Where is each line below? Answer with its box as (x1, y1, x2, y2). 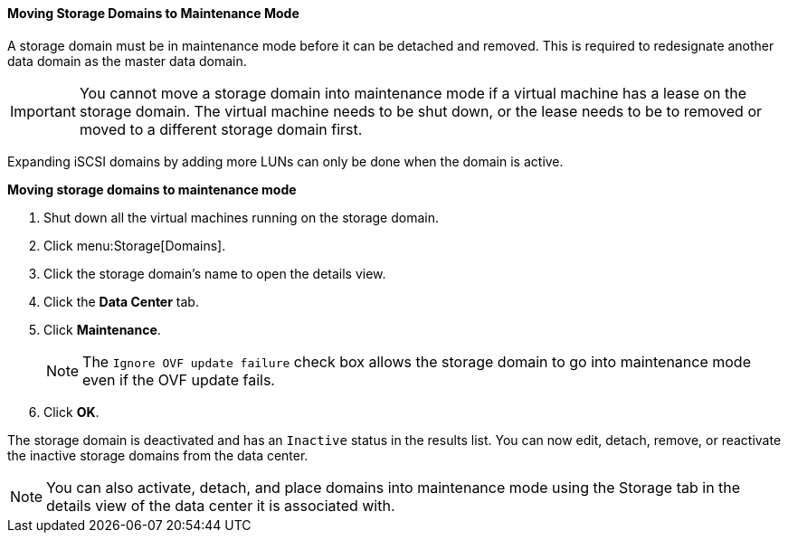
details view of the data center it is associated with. (46, 496, 395, 515)
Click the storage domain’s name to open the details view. (43, 265, 386, 281)
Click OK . (43, 403, 100, 420)
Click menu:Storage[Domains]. (43, 237, 226, 253)
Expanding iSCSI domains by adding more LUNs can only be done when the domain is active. (7, 153, 564, 169)
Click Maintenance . (43, 321, 161, 337)
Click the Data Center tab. (43, 293, 199, 309)
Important (10, 101, 76, 120)
